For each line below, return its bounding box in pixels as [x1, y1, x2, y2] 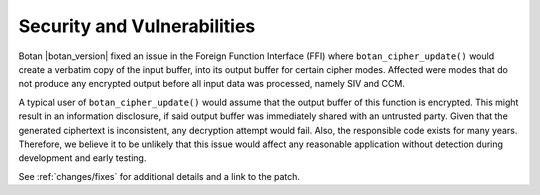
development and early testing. [18, 152, 147, 164]
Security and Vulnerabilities [18, 15, 256, 37]
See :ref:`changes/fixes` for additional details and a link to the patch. [18, 170, 300, 182]
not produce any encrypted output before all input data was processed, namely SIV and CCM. [18, 78, 405, 90]
